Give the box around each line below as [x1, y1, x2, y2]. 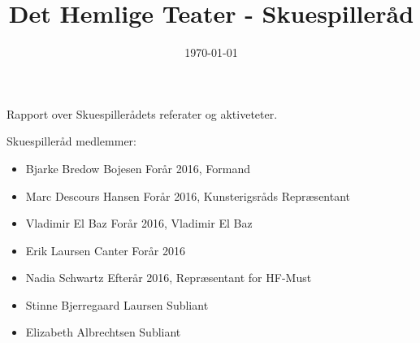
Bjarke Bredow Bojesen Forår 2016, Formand [25, 159, 250, 176]
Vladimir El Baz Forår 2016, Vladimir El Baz [25, 215, 253, 232]
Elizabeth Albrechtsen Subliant [25, 323, 181, 341]
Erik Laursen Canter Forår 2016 [25, 241, 185, 258]
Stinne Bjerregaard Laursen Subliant [25, 296, 209, 313]
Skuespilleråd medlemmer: [6, 132, 136, 150]
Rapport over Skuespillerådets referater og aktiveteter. [6, 105, 278, 122]
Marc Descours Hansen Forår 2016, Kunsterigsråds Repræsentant [25, 187, 351, 204]
